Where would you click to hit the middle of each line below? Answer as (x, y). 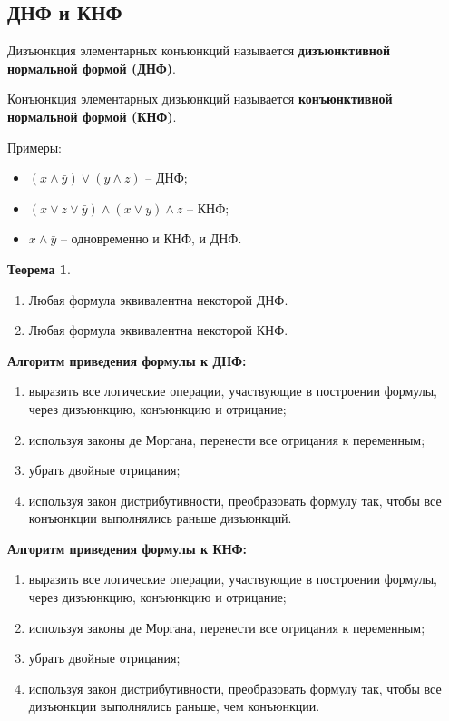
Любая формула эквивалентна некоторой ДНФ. (158, 299)
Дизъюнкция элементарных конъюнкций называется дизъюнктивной (199, 50)
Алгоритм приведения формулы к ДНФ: (127, 360)
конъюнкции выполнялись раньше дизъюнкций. (160, 518)
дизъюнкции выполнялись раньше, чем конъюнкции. (174, 706)
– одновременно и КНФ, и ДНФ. (151, 238)
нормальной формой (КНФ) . (92, 116)
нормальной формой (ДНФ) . (92, 68)
